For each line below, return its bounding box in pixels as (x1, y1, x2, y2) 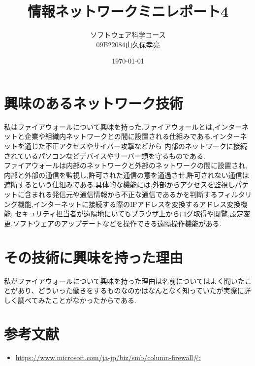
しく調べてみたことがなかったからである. (4, 295, 136, 305)
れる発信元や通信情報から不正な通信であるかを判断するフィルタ (38, 189, 245, 199)
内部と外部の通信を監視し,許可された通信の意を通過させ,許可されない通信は (4, 169, 249, 180)
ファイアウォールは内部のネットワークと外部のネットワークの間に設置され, (4, 160, 247, 170)
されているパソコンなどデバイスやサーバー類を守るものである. (4, 150, 205, 161)
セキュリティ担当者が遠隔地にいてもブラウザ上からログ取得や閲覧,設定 (15, 208, 244, 219)
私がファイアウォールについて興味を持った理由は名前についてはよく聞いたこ (4, 275, 252, 286)
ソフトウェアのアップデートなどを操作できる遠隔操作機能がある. (12, 218, 222, 228)
